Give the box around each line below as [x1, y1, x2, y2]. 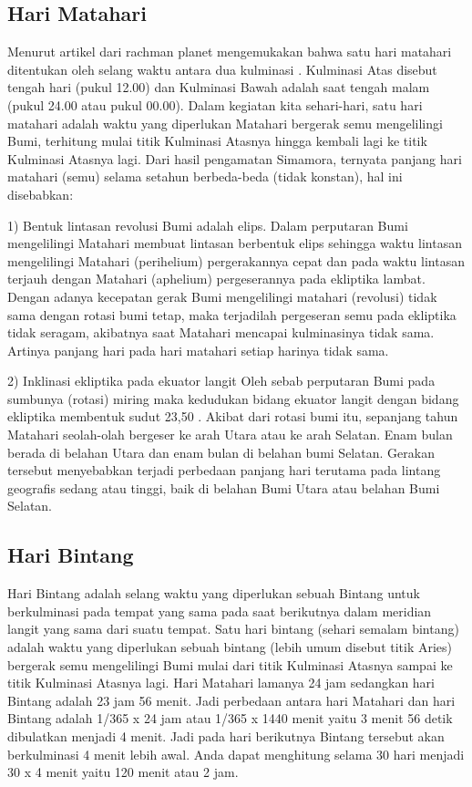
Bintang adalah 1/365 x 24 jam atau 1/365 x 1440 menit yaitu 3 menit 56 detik [7, 709, 453, 728]
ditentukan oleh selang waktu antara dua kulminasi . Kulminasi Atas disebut [7, 59, 437, 78]
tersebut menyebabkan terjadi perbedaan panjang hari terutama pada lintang [7, 461, 441, 480]
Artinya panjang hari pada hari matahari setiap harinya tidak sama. [7, 340, 389, 359]
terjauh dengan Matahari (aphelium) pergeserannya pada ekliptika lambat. [7, 269, 426, 288]
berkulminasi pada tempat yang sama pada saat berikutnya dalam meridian [7, 601, 432, 620]
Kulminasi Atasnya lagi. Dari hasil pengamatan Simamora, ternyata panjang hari [7, 149, 462, 168]
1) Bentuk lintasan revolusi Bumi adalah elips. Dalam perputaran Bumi [7, 215, 408, 234]
